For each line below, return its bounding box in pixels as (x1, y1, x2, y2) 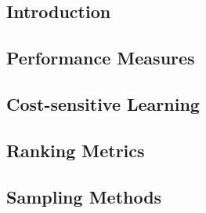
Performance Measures (6, 46, 195, 70)
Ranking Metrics (6, 138, 145, 162)
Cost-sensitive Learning (6, 91, 200, 116)
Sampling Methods (6, 184, 162, 208)
